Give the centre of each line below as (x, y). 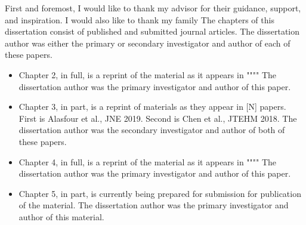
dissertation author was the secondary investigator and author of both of (152, 130)
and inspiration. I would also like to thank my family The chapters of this (140, 19)
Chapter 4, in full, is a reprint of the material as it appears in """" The (148, 161)
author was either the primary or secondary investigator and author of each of (148, 43)
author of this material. (61, 216)
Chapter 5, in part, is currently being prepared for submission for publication (160, 193)
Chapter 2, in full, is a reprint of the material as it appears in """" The (148, 74)
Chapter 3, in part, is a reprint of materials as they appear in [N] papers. (152, 107)
